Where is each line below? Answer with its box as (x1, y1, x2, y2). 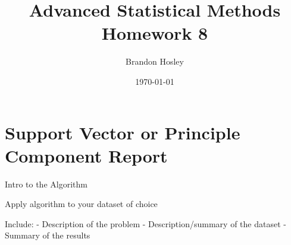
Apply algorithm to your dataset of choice (5, 198, 158, 210)
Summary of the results (5, 229, 90, 241)
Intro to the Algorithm (5, 177, 87, 190)
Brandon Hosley (126, 55, 184, 68)
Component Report (5, 143, 168, 167)
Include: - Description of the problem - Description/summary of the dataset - (5, 217, 286, 230)
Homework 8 (101, 21, 208, 45)
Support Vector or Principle (5, 120, 240, 144)
